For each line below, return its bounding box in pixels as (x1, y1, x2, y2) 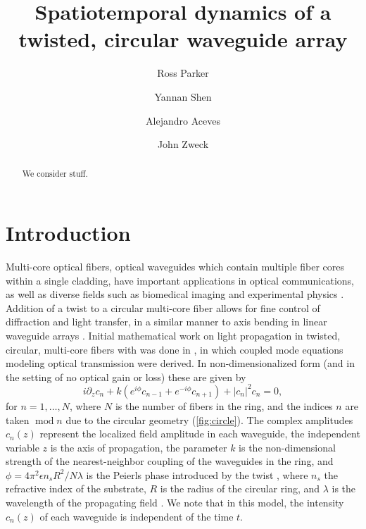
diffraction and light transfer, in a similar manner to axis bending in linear (6, 314, 327, 329)
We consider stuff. (22, 168, 88, 180)
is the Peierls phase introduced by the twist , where (86, 467, 308, 482)
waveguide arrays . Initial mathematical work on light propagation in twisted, (6, 328, 341, 343)
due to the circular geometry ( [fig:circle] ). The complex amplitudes (65, 412, 353, 427)
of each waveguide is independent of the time (39, 509, 234, 523)
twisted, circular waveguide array (18, 25, 348, 54)
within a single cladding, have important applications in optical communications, (6, 273, 354, 287)
